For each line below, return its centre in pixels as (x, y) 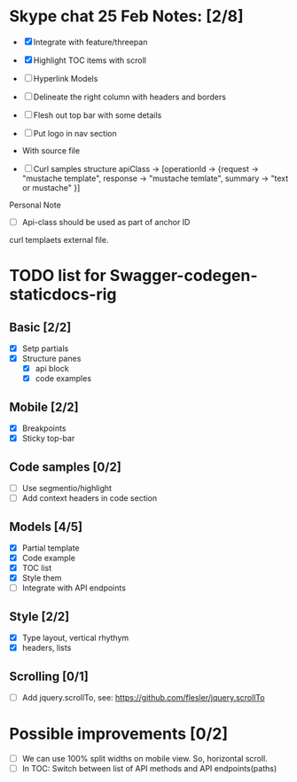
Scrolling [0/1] (49, 676)
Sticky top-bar (48, 438)
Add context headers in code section (90, 498)
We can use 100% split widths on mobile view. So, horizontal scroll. (145, 759)
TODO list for (58, 276)
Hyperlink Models (66, 78)
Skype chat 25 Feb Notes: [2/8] (126, 16)
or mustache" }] (51, 187)
